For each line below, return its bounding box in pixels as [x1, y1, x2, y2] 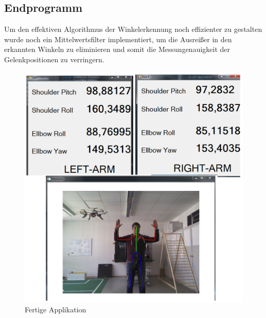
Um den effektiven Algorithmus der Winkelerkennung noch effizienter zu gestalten [4, 24, 262, 34]
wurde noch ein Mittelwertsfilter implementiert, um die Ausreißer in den [4, 33, 232, 44]
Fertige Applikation [25, 304, 86, 315]
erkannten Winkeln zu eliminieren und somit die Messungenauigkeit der [4, 44, 230, 55]
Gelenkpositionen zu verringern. [4, 54, 104, 64]
